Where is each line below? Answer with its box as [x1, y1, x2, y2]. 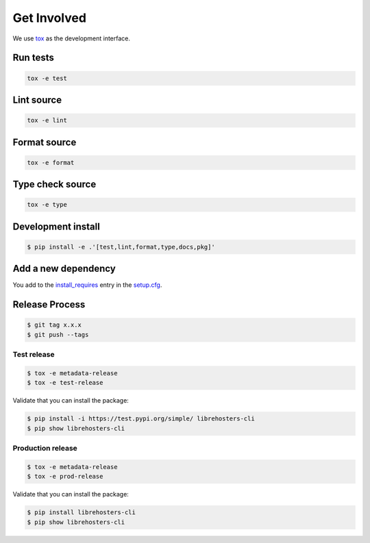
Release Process [12, 299, 86, 311]
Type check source [12, 179, 97, 190]
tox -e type [27, 201, 68, 209]
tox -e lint [27, 116, 68, 125]
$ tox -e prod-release [27, 472, 103, 481]
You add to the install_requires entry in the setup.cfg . [12, 281, 162, 289]
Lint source [12, 94, 62, 105]
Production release [12, 444, 78, 453]
